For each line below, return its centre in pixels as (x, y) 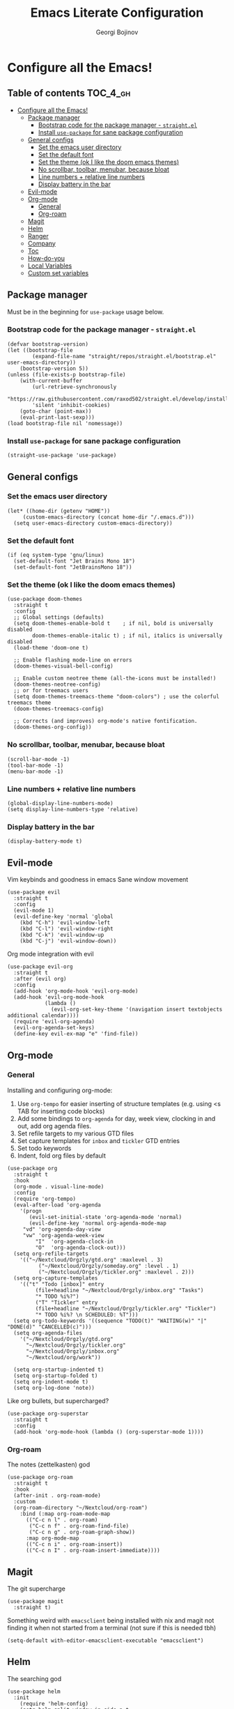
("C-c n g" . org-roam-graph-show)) (82, 1532)
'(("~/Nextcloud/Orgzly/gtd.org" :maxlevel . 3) (92, 1259)
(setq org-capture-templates (56, 1278)
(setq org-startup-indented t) (59, 1370)
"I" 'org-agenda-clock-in (74, 1241)
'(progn (31, 1211)
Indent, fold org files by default (61, 1156)
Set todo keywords (44, 1148)
